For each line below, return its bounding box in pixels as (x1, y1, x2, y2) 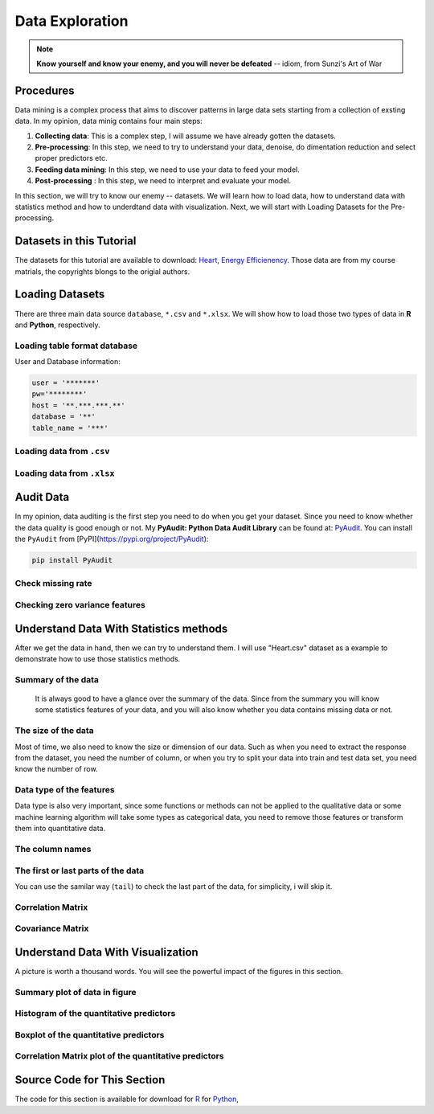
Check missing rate (14, 578, 92, 589)
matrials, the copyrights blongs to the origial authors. (14, 266, 190, 276)
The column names (14, 844, 92, 854)
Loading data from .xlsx (14, 467, 116, 478)
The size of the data (14, 725, 94, 736)
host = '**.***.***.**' (31, 400, 126, 410)
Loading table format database (14, 340, 138, 351)
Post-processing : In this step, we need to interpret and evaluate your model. (35, 176, 291, 186)
